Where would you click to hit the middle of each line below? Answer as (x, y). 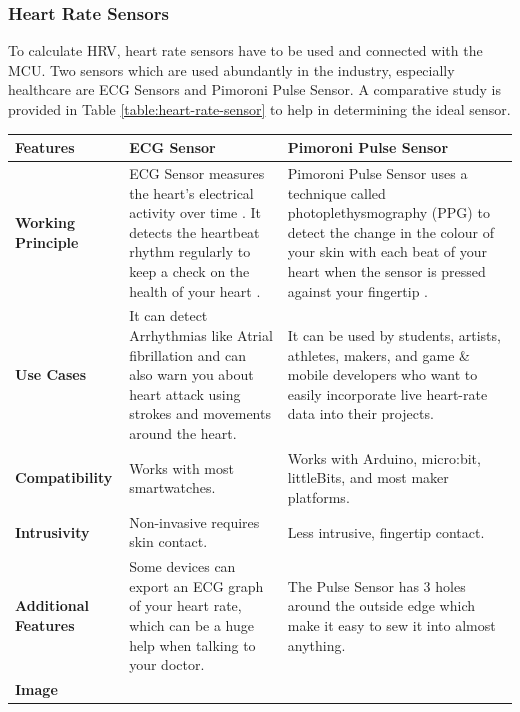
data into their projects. (360, 413)
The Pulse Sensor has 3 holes (376, 585)
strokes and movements (200, 413)
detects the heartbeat (194, 231)
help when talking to (192, 644)
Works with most (181, 467)
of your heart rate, (185, 605)
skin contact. (168, 541)
